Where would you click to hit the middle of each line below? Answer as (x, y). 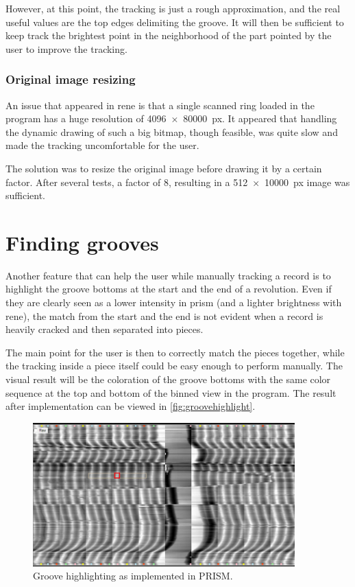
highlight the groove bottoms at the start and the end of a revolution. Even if (169, 289)
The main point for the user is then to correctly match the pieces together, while (175, 352)
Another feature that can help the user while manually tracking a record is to (168, 275)
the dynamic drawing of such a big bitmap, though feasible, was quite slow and (172, 131)
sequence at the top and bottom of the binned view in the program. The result (171, 392)
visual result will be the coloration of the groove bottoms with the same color (168, 379)
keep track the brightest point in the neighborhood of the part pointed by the (169, 35)
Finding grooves (82, 242)
